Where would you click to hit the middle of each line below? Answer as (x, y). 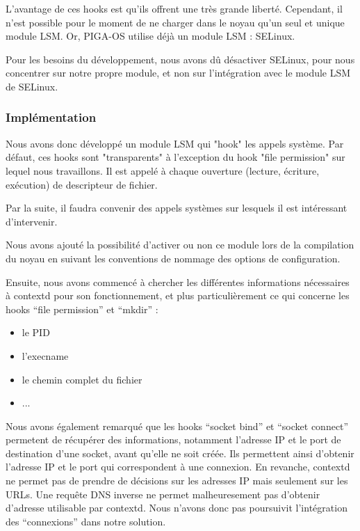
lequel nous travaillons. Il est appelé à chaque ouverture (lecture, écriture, (163, 170)
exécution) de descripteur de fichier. (82, 184)
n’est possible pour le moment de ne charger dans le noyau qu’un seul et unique (175, 22)
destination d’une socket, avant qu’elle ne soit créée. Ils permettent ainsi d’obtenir (180, 453)
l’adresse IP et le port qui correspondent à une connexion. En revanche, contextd (178, 467)
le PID (36, 332)
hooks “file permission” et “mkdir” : (82, 309)
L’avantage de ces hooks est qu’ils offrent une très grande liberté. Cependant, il (174, 8)
